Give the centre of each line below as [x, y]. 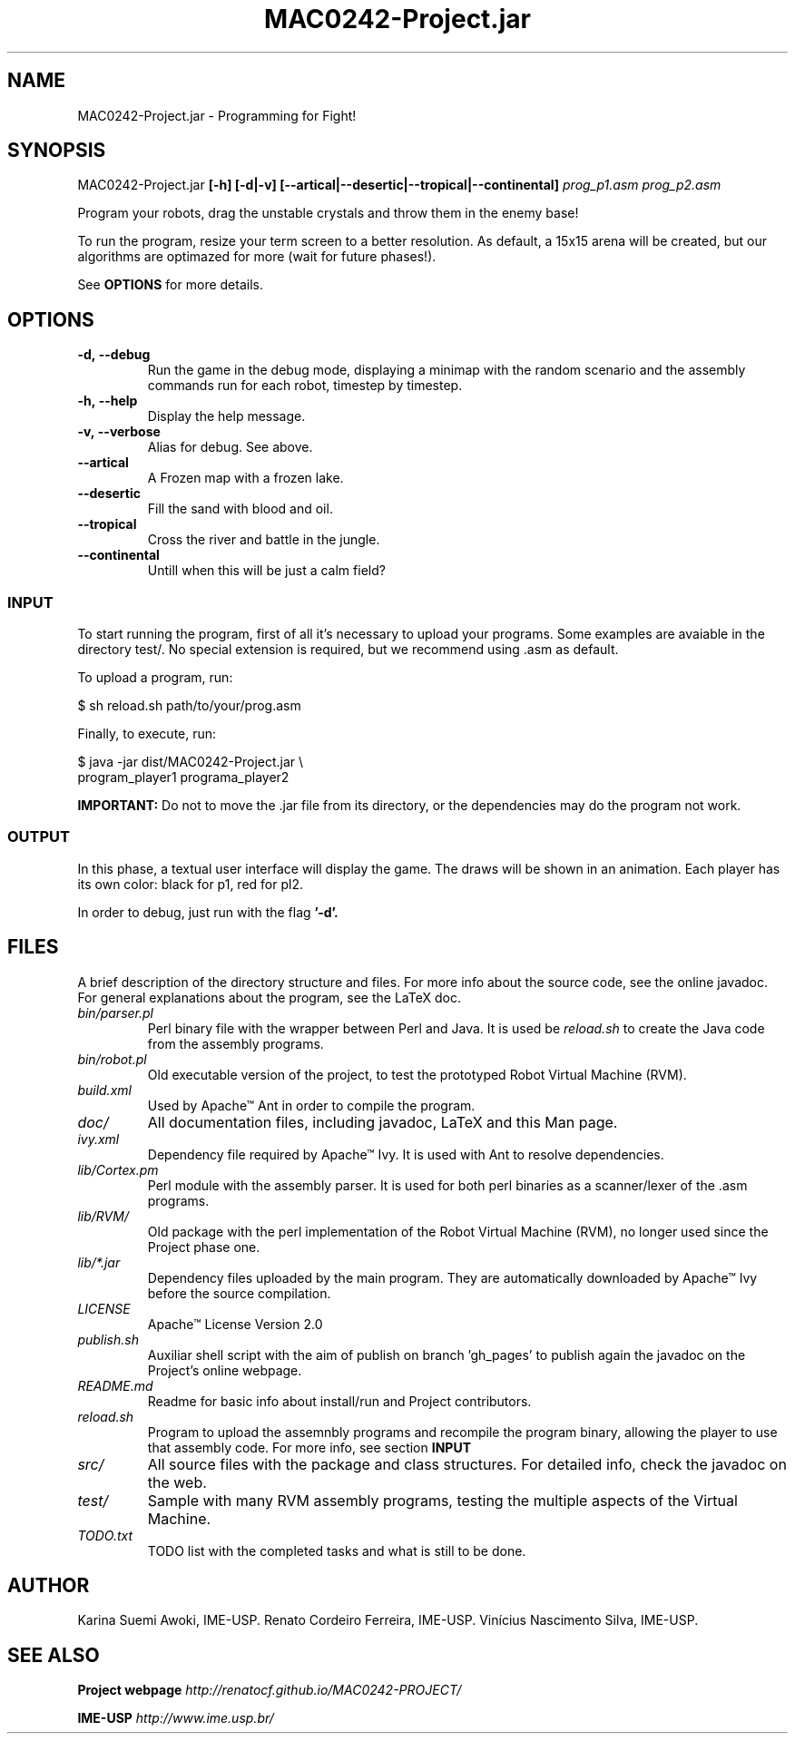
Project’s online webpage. [225, 1370]
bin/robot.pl [112, 1059]
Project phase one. [204, 1247]
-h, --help [108, 401]
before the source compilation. [239, 1293]
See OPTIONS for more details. [170, 285]
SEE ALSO [54, 1655]
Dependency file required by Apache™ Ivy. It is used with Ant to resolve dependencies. [406, 1154]
